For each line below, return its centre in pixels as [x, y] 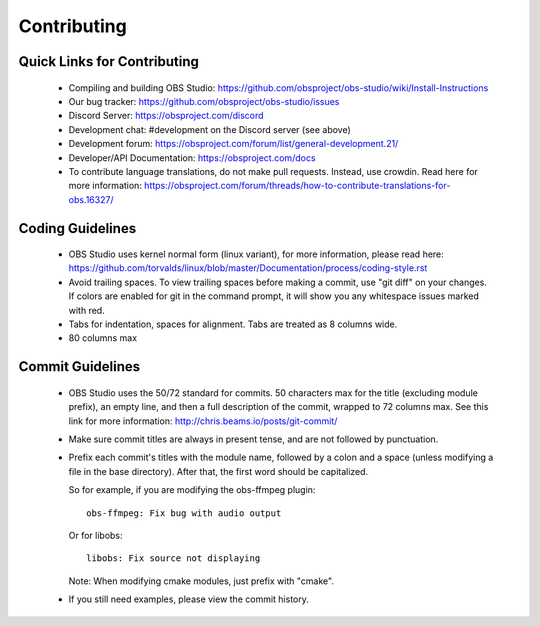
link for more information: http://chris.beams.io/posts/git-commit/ [203, 421]
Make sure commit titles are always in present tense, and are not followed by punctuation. [253, 439]
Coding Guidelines [77, 228]
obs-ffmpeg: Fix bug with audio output [184, 513]
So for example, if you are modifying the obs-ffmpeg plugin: [192, 490]
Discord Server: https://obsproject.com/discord [166, 116]
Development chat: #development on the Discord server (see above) [210, 129]
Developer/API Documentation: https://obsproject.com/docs [192, 157]
